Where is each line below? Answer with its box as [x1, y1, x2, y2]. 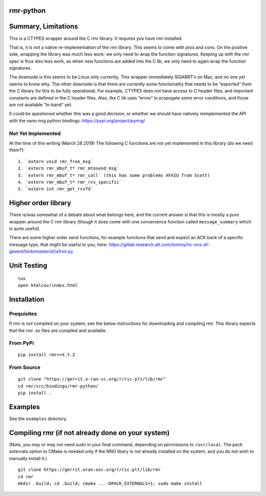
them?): [9, 147, 25, 153]
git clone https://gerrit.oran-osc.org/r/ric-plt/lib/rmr [18, 467, 161, 473]
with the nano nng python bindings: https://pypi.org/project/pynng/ [9, 117, 145, 123]
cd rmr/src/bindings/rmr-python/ [18, 383, 99, 389]
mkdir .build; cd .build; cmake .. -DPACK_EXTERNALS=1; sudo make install [18, 481, 202, 486]
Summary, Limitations [9, 22, 78, 31]
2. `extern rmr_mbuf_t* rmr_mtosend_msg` [18, 166, 119, 171]
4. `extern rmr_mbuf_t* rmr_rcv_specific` [18, 179, 122, 185]
